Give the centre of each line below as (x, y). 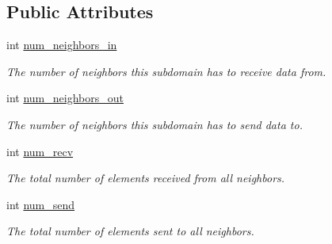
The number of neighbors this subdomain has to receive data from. (166, 71)
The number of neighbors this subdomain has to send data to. (155, 124)
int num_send (41, 204)
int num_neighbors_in (62, 45)
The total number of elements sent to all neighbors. (130, 231)
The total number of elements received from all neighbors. (146, 178)
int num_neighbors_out (65, 98)
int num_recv (40, 151)
